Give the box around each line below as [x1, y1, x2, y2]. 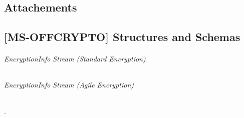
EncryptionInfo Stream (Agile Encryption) [4, 79, 134, 90]
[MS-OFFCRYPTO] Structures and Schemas [4, 29, 240, 44]
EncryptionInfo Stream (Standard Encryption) [4, 53, 146, 64]
